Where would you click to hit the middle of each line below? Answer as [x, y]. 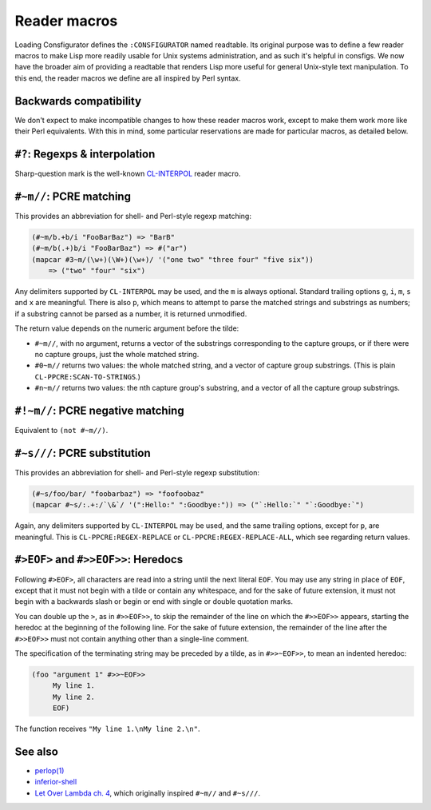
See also [37, 751]
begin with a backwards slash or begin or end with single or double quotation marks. [154, 602]
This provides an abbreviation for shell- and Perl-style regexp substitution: [137, 472]
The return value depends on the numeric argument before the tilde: [127, 328]
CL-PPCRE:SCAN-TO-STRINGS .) [88, 376]
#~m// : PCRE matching [73, 196]
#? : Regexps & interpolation [85, 154]
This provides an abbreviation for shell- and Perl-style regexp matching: [133, 216]
